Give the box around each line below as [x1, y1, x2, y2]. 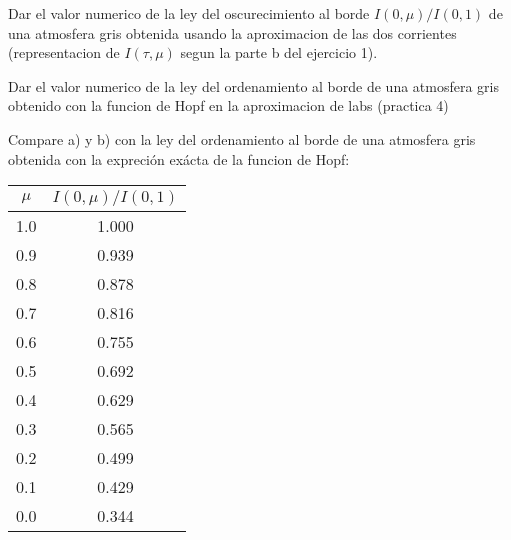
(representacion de [8, 42, 120, 63]
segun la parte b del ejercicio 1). [180, 42, 378, 63]
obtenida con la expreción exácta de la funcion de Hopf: [8, 148, 350, 169]
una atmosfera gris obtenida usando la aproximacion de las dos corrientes [8, 22, 457, 43]
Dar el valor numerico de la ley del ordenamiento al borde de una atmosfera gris [8, 75, 499, 96]
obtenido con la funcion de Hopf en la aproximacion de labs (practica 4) [8, 95, 449, 116]
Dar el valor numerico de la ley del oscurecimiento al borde [8, 3, 370, 23]
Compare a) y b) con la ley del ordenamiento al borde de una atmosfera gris [8, 128, 476, 149]
